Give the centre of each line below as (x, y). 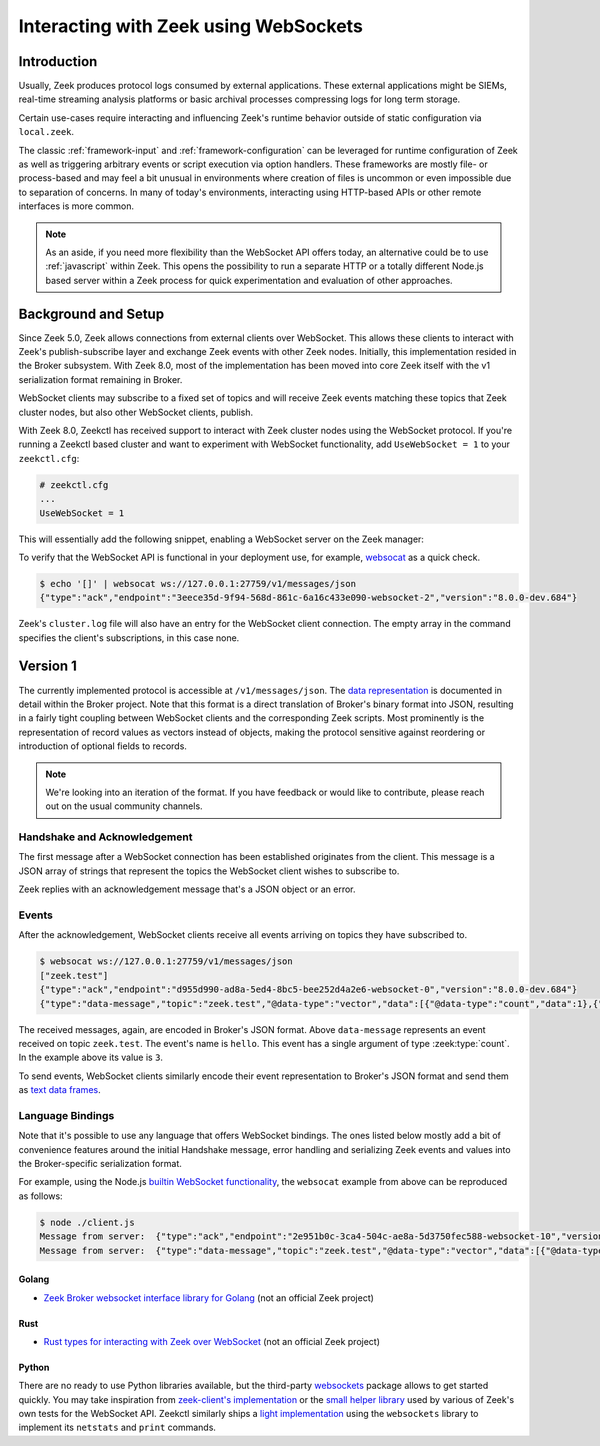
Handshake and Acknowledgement (105, 837)
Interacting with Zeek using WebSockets (191, 26)
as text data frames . (59, 1090)
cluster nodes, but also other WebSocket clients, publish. (136, 412)
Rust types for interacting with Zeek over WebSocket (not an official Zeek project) (211, 1341)
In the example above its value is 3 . (91, 1057)
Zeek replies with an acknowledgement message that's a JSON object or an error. (187, 889)
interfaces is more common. (76, 206)
